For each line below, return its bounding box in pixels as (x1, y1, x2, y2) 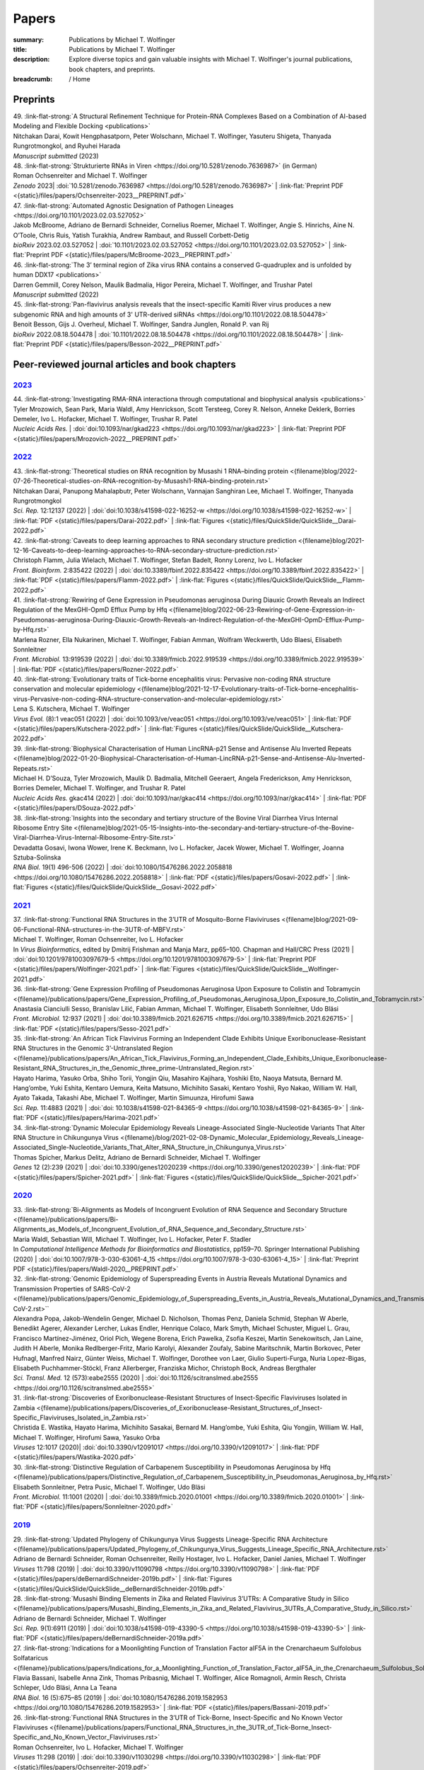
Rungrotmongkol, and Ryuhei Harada (13, 142, 121, 150)
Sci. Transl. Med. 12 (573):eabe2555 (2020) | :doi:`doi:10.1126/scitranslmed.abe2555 (13, 1374, 258, 1382)
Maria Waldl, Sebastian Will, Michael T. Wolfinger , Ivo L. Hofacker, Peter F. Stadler (13, 1235, 252, 1243)
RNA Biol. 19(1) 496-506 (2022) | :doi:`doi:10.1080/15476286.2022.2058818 (13, 863, 232, 872)
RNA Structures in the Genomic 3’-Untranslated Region (13, 1044, 173, 1053)
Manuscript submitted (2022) (13, 290, 99, 299)
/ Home (69, 75, 91, 84)
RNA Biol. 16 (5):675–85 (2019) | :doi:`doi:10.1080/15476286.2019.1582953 (13, 1693, 228, 1702)
